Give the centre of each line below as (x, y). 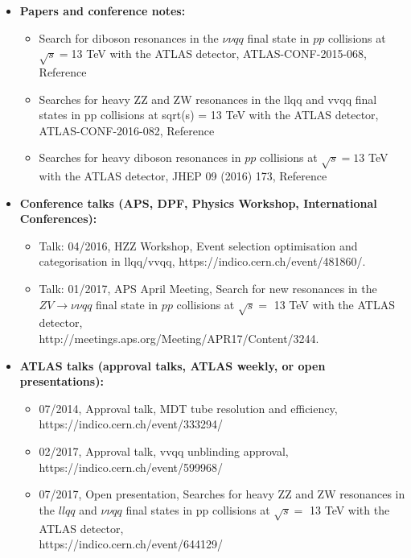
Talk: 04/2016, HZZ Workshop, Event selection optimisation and (198, 245)
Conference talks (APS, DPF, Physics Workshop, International (198, 203)
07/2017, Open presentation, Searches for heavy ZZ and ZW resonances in (222, 494)
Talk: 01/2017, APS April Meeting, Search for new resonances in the (208, 289)
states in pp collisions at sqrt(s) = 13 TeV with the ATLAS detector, (209, 115)
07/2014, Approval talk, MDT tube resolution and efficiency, (188, 408)
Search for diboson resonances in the (129, 37)
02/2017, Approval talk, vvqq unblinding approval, (164, 451)
